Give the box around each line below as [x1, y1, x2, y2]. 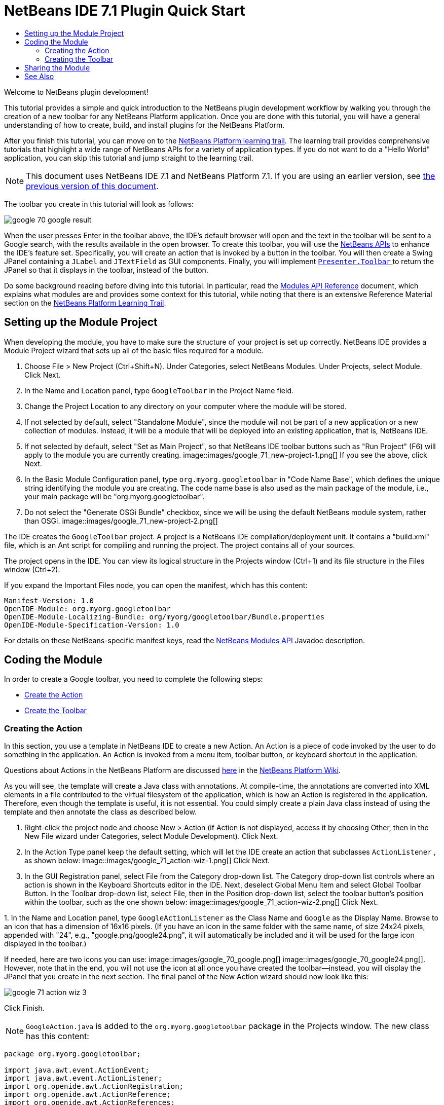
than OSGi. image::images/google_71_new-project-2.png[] [24, 516, 218, 525]
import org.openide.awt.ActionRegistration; [4, 1082, 184, 1091]
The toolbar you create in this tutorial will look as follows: [4, 199, 194, 208]
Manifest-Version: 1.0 [4, 596, 94, 605]
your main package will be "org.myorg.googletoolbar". [24, 492, 205, 501]
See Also [24, 71, 54, 81]
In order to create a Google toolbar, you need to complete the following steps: [4, 675, 263, 684]
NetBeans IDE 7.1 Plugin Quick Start [4, 2, 245, 19]
